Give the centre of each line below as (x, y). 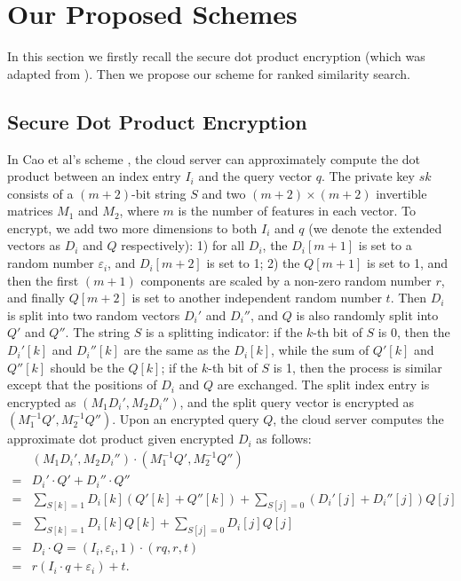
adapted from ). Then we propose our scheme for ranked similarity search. (209, 73)
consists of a (40, 193)
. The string (98, 332)
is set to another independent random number (257, 298)
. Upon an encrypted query (186, 419)
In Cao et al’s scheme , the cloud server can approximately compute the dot (214, 158)
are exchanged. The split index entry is (323, 385)
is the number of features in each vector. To (297, 211)
